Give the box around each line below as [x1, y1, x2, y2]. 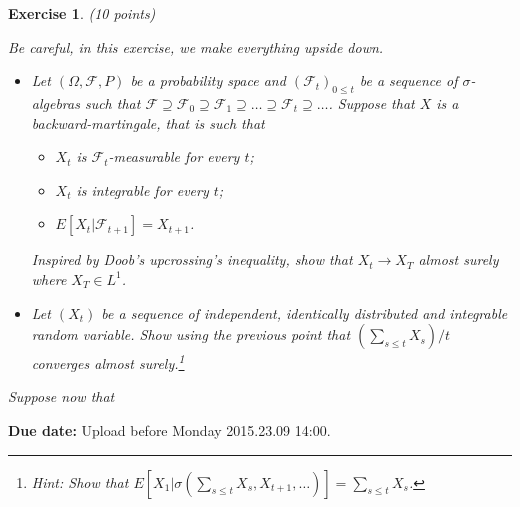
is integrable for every [76, 179, 209, 200]
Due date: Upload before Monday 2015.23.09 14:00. [8, 419, 331, 440]
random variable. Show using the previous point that [31, 324, 351, 345]
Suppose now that [8, 386, 115, 407]
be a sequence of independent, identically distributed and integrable [101, 302, 508, 323]
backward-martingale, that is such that [31, 112, 265, 133]
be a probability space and [130, 70, 286, 91]
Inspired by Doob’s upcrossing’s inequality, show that [31, 249, 353, 270]
